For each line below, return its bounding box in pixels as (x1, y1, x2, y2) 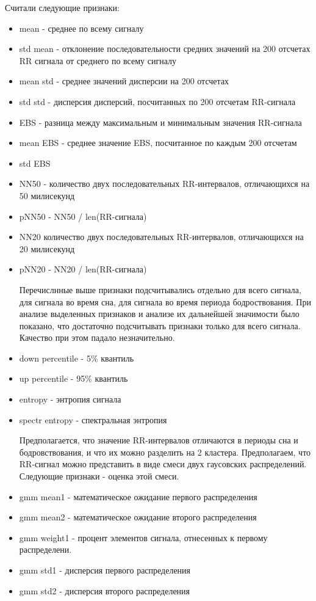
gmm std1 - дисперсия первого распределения (19, 564, 191, 576)
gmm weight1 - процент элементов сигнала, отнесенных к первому (19, 531, 268, 544)
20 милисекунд (19, 242, 75, 255)
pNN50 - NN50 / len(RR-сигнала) (19, 209, 147, 222)
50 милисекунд (19, 189, 75, 202)
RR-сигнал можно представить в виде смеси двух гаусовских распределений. (19, 457, 307, 470)
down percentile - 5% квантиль (19, 351, 134, 364)
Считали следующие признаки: (5, 1, 120, 13)
